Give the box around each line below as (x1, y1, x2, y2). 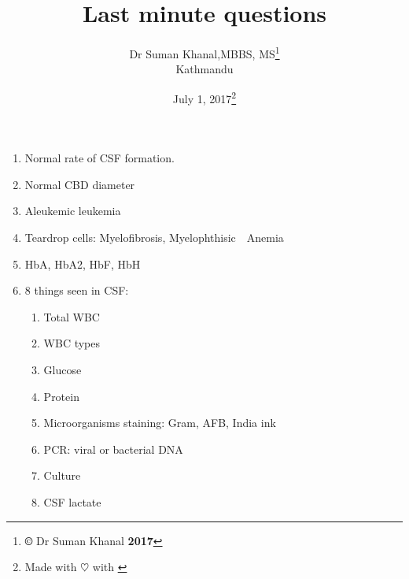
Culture (43, 467, 81, 484)
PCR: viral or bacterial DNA (43, 440, 183, 457)
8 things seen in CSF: (24, 282, 129, 299)
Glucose (43, 361, 82, 377)
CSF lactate (43, 493, 101, 510)
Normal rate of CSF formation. (24, 150, 175, 166)
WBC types (43, 335, 101, 351)
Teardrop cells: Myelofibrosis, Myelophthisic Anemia (24, 229, 284, 245)
